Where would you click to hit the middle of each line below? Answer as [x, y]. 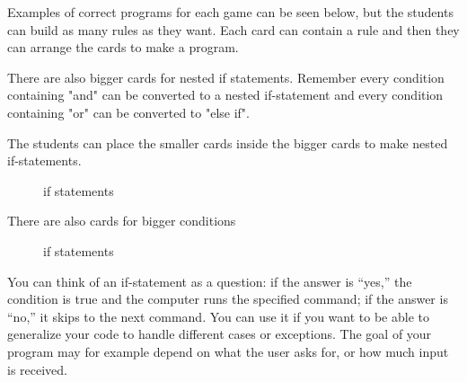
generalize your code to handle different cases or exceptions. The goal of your [220, 334]
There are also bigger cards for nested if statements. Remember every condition [226, 77]
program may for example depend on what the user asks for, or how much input [228, 351]
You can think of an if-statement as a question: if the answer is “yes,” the [210, 281]
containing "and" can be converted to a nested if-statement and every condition [225, 95]
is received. [37, 369]
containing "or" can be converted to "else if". [128, 112]
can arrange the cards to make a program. [123, 47]
